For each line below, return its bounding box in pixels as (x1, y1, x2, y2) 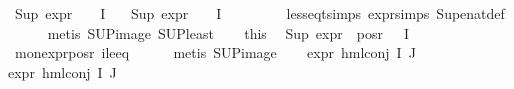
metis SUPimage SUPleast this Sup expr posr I (47, 22, 409, 43)
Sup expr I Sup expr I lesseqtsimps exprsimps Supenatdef (14, 3, 505, 23)
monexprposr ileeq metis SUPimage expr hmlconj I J (14, 42, 416, 63)
